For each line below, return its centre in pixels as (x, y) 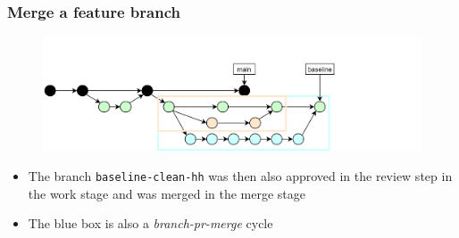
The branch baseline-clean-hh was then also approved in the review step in (240, 175)
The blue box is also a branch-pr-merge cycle (150, 223)
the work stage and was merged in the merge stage (167, 193)
